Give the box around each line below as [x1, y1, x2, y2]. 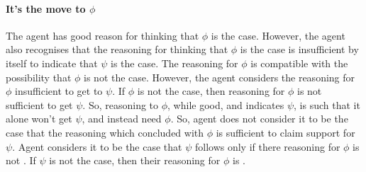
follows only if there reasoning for [194, 139, 340, 154]
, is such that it [294, 97, 360, 112]
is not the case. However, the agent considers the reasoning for [84, 69, 355, 84]
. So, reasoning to [82, 97, 159, 112]
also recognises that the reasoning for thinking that [6, 42, 228, 57]
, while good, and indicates [167, 97, 284, 112]
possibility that [6, 69, 72, 84]
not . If [6, 153, 36, 168]
